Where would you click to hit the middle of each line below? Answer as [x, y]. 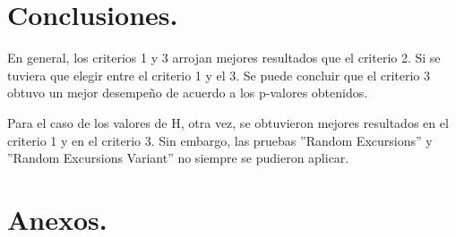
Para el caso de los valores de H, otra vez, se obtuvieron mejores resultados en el [228, 122]
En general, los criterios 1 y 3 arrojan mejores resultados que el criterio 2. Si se [224, 58]
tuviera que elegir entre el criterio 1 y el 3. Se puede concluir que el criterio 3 [219, 75]
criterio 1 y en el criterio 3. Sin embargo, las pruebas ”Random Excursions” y [220, 140]
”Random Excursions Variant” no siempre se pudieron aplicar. [178, 158]
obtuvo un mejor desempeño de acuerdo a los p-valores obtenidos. [188, 93]
